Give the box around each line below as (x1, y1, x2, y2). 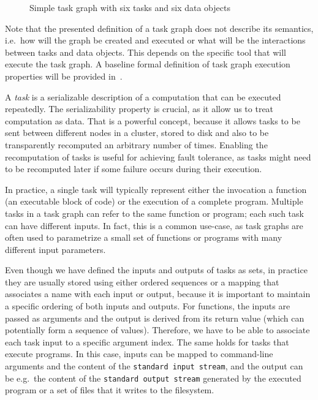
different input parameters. (5, 243, 106, 255)
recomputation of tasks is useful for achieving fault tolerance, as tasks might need (5, 150, 311, 163)
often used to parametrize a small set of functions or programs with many (5, 231, 282, 244)
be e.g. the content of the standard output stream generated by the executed (5, 371, 301, 384)
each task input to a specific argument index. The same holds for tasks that (5, 335, 289, 348)
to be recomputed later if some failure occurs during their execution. (5, 162, 262, 175)
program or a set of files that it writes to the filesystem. (5, 383, 214, 396)
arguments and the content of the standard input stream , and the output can (5, 360, 303, 372)
